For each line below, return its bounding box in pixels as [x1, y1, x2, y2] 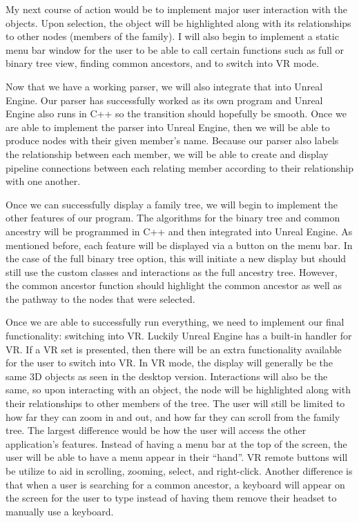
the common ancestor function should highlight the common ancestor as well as [6, 278, 342, 293]
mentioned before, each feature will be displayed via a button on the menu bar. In [6, 237, 353, 252]
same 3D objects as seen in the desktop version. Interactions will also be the [6, 368, 328, 383]
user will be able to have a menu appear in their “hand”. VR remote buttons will [6, 450, 348, 464]
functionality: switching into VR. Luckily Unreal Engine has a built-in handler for [6, 328, 352, 343]
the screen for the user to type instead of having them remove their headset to [6, 491, 337, 505]
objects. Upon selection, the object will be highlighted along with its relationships [6, 15, 351, 30]
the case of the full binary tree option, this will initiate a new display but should [6, 251, 347, 266]
